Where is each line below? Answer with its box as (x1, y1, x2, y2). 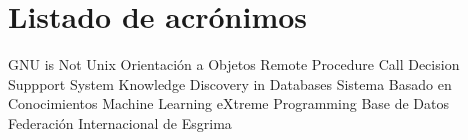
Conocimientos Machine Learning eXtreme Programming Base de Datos (8, 93, 450, 114)
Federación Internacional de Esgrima (8, 112, 232, 133)
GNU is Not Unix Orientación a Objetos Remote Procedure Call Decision (8, 54, 460, 75)
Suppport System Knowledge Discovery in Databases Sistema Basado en (8, 73, 452, 94)
